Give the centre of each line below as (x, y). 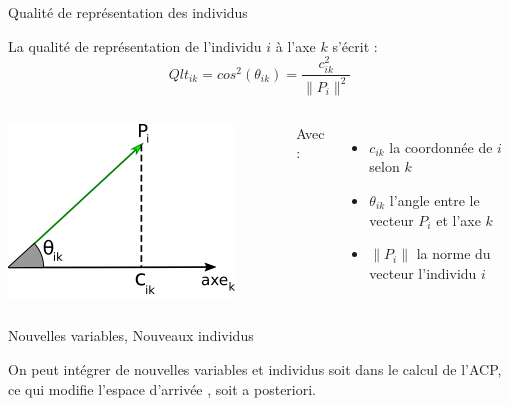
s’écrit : (355, 45)
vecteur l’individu (423, 272)
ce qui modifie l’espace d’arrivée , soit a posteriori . (162, 388)
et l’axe (458, 219)
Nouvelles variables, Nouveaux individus (131, 335)
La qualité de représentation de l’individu (135, 45)
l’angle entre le (434, 199)
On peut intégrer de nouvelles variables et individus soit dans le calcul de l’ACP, (255, 369)
